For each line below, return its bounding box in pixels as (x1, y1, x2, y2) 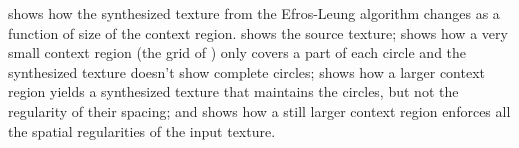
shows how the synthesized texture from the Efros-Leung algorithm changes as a (8, 3, 500, 23)
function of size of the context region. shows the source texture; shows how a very (8, 22, 508, 43)
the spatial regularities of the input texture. (8, 120, 276, 141)
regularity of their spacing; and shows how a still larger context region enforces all (8, 100, 511, 121)
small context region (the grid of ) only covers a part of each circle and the (8, 42, 467, 63)
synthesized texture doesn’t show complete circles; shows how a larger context (8, 61, 486, 82)
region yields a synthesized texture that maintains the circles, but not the (8, 81, 459, 102)
